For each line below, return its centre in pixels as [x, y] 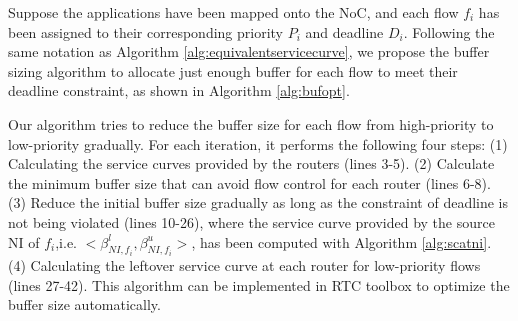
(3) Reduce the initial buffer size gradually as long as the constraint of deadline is [258, 202]
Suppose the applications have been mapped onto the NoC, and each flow [233, 12]
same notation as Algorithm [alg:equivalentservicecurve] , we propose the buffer [249, 51]
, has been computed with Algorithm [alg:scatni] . [341, 241]
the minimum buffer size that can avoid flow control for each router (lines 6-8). [249, 182]
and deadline [344, 31]
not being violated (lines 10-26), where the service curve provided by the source [251, 221]
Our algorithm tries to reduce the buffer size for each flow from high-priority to [251, 123]
